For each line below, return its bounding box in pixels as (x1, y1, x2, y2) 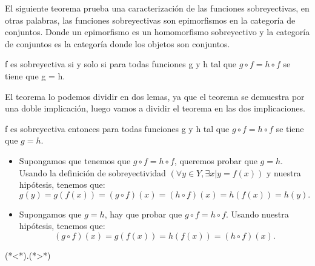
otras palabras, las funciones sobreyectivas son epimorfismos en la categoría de (5, 13, 296, 26)
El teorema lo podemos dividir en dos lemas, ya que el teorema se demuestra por (5, 90, 305, 102)
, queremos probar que (174, 154, 257, 167)
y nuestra (266, 166, 301, 179)
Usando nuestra (231, 207, 289, 220)
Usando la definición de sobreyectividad (19, 166, 166, 179)
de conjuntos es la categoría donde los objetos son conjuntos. (5, 37, 230, 50)
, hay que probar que (104, 207, 182, 220)
